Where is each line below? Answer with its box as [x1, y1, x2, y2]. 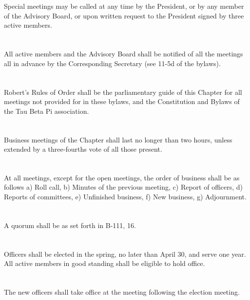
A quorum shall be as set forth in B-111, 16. [4, 220, 136, 230]
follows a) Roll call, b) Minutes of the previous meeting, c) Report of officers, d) [4, 182, 243, 192]
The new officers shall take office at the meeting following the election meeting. [4, 287, 240, 297]
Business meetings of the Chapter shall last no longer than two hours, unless [4, 134, 232, 144]
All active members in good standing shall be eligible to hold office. [4, 258, 205, 268]
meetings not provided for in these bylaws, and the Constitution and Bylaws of [4, 96, 240, 106]
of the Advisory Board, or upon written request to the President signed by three [4, 10, 244, 20]
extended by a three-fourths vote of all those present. [4, 144, 162, 154]
